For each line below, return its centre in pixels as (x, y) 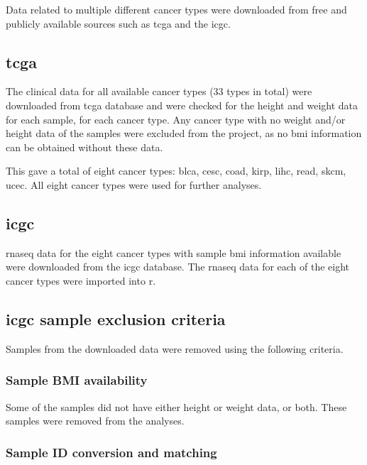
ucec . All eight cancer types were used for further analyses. (134, 184)
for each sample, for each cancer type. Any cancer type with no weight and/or (176, 119)
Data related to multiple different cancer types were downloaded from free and (176, 9)
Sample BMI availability (77, 380)
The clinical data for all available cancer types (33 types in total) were (159, 91)
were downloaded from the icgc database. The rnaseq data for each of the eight (178, 267)
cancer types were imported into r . (81, 280)
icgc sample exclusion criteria (116, 318)
